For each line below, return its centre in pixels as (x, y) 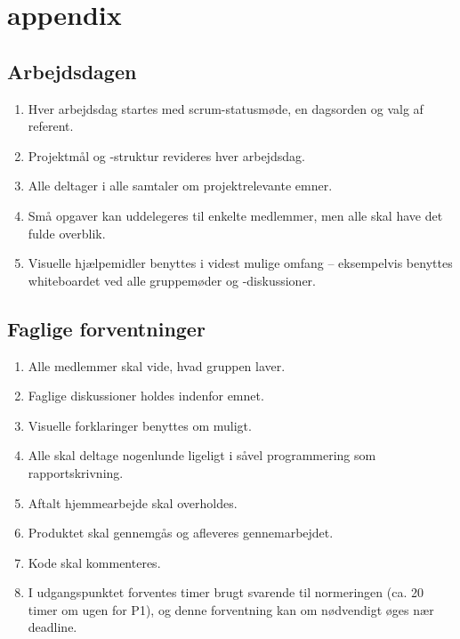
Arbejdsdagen (72, 71)
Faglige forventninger (106, 328)
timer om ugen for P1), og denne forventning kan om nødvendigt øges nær (231, 609)
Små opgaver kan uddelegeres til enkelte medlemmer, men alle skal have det (235, 215)
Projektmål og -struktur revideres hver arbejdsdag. (166, 155)
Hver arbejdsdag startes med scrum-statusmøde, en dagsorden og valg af (226, 108)
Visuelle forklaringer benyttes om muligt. (140, 425)
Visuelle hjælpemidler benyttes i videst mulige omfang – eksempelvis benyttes (240, 263)
